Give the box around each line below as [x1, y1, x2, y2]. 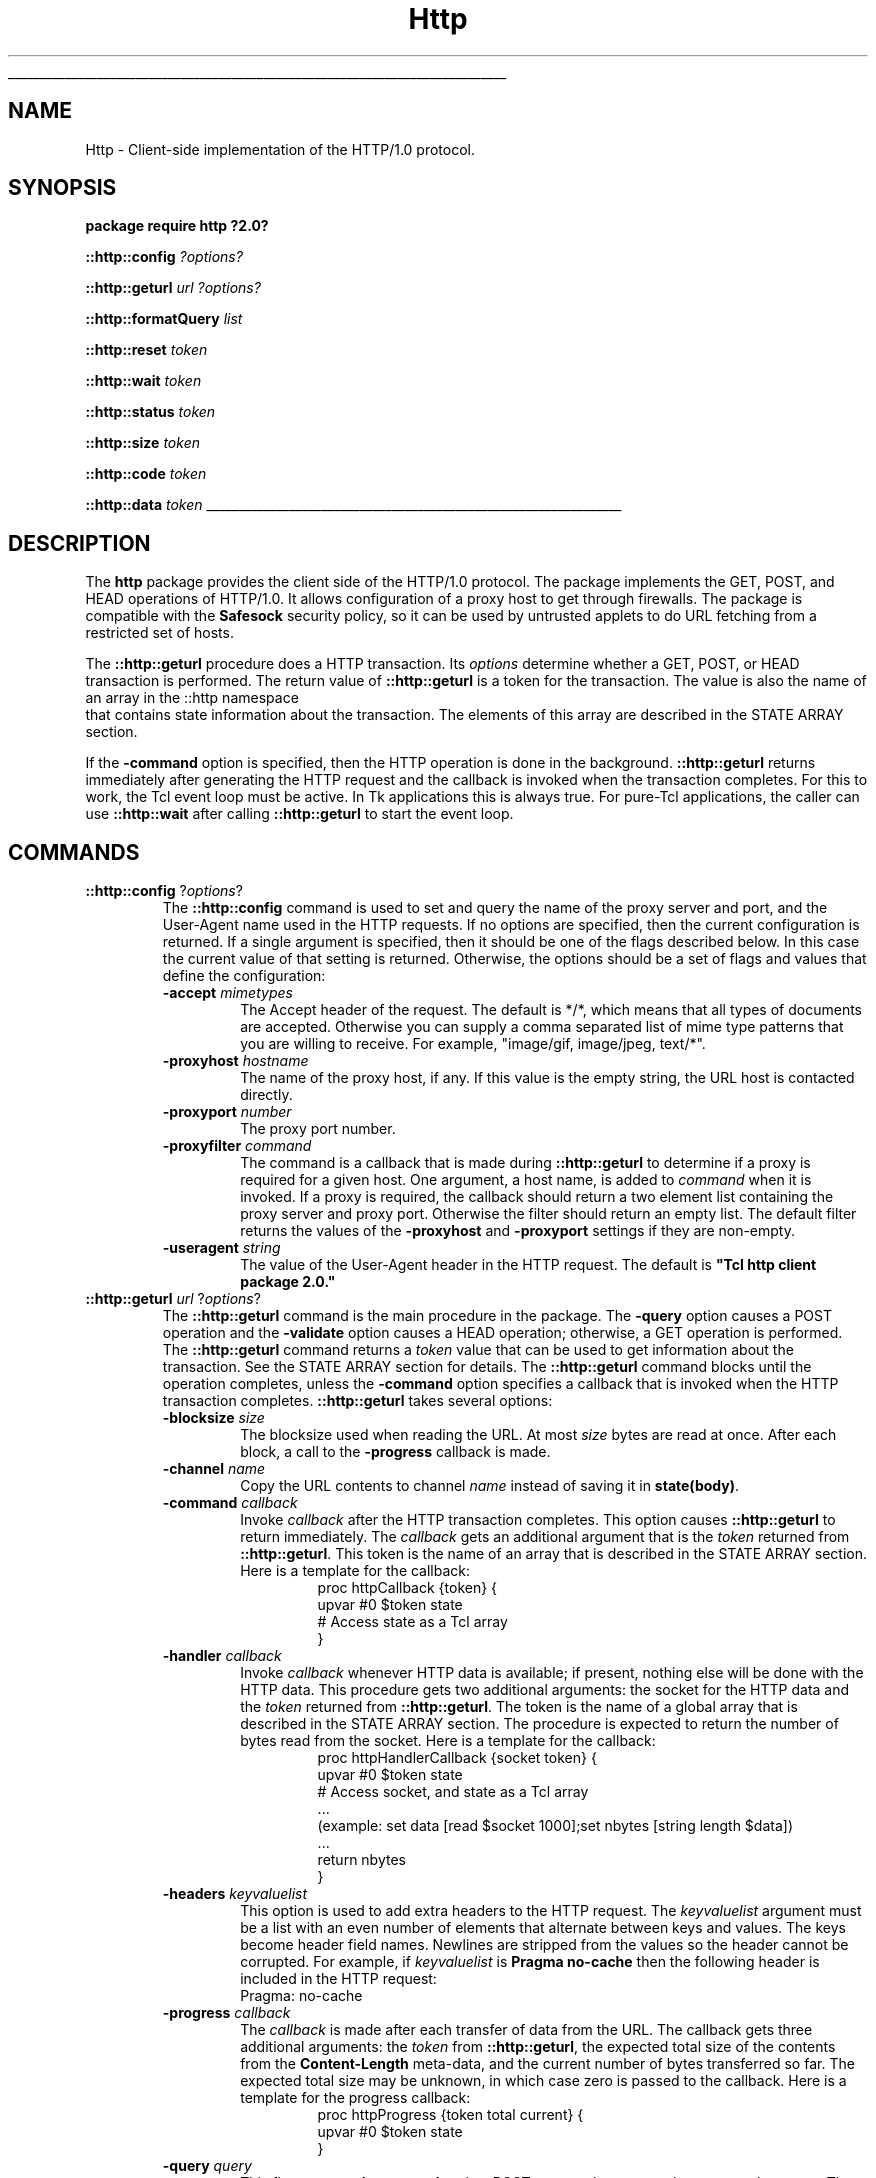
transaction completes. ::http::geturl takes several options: [162, 1392, 553, 1410]
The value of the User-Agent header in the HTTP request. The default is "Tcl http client [240, 1256, 817, 1274]
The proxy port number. [240, 1120, 396, 1138]
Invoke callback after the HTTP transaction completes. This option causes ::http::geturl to [240, 1511, 836, 1529]
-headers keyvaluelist [162, 1885, 308, 1903]
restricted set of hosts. [85, 624, 234, 642]
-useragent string [162, 1239, 281, 1257]
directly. [240, 1086, 293, 1104]
